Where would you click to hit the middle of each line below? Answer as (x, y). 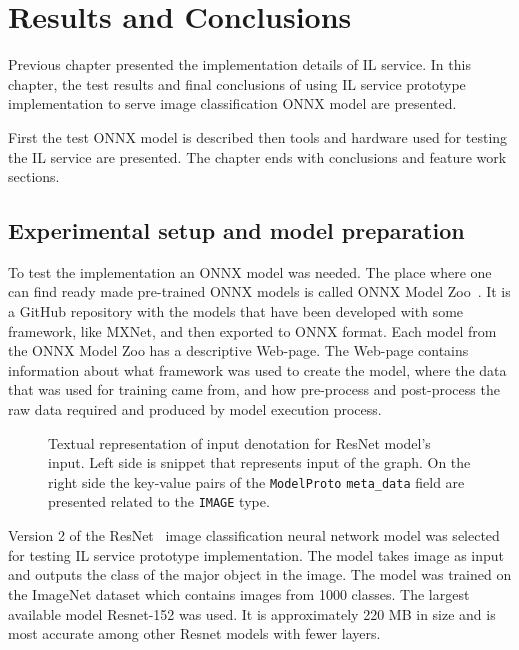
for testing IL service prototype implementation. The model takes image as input (256, 554)
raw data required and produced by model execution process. (195, 409)
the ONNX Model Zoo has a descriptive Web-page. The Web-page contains (238, 350)
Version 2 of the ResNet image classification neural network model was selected (254, 535)
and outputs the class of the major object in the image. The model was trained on (260, 574)
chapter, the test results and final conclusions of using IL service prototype (237, 83)
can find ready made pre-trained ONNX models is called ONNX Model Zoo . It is (259, 291)
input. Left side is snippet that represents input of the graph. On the (259, 462)
